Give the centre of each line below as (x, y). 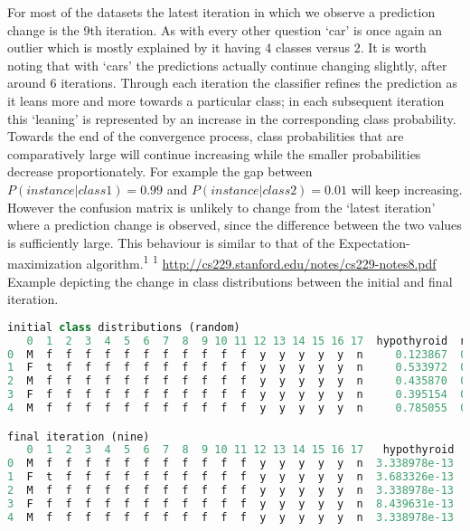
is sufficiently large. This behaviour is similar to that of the (171, 242)
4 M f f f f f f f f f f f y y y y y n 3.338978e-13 (230, 517)
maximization (45, 263)
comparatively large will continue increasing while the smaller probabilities (214, 153)
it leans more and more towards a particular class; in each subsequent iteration (226, 100)
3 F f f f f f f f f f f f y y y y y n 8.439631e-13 (230, 503)
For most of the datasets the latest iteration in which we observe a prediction (221, 12)
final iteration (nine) (79, 436)
